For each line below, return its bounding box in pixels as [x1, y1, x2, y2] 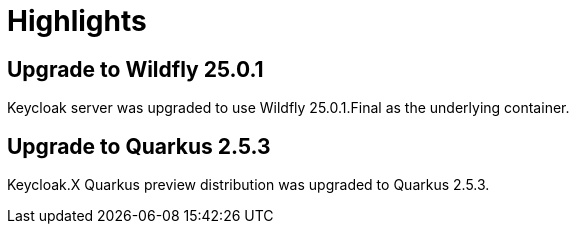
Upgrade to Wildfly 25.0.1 [7, 56, 264, 82]
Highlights [7, 4, 147, 38]
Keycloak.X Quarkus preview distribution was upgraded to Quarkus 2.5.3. [7, 176, 490, 194]
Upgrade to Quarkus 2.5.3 [7, 133, 271, 159]
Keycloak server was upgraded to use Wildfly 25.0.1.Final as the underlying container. [7, 99, 570, 117]
